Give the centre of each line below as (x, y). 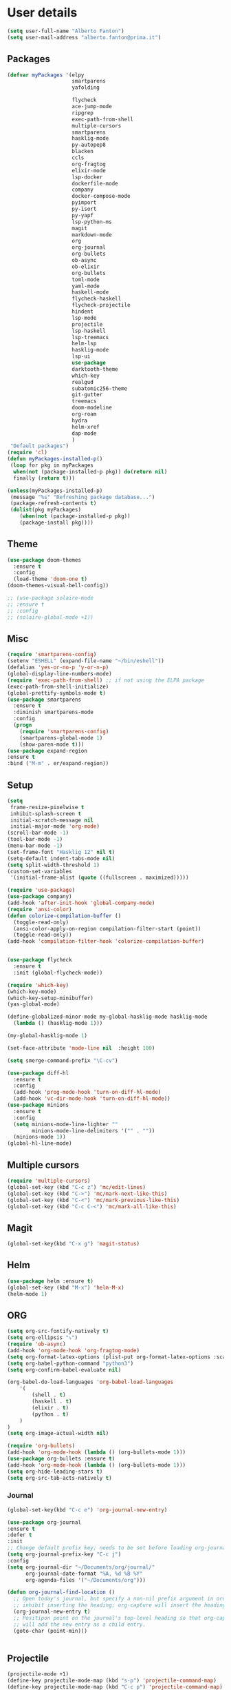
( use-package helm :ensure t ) (51, 1281)
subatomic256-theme (100, 388)
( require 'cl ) (27, 453)
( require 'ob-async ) (37, 1344)
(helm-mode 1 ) (27, 1294)
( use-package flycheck (40, 960)
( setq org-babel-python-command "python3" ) (70, 1363)
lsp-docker (87, 177)
